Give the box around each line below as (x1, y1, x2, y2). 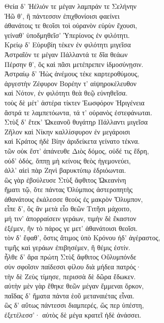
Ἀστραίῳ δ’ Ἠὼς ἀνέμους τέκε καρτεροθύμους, (4, 68, 139, 79)
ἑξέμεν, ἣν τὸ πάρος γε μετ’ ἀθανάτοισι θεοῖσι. (4, 223, 138, 233)
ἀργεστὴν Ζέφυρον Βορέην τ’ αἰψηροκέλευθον (4, 78, 137, 88)
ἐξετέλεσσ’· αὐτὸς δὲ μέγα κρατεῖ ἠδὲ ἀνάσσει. (4, 310, 141, 320)
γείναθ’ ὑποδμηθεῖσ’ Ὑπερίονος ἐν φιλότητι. (4, 30, 130, 40)
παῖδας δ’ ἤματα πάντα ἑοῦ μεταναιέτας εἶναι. (4, 290, 134, 300)
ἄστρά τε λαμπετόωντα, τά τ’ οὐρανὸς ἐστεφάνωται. (4, 107, 153, 117)
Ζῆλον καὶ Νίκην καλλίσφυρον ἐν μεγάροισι (4, 126, 130, 136)
